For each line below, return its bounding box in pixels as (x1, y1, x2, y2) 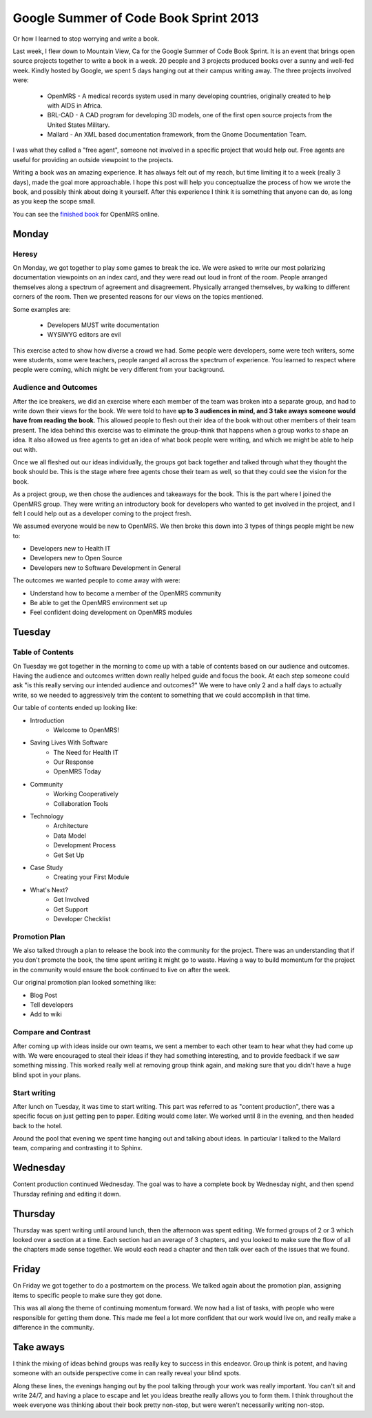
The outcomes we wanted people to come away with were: (12, 576, 180, 584)
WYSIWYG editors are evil (47, 331, 121, 339)
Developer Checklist (53, 914, 111, 923)
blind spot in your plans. (12, 1070, 81, 1079)
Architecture (53, 822, 89, 830)
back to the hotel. (12, 1121, 63, 1130)
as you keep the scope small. (12, 197, 96, 206)
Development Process (53, 841, 116, 849)
